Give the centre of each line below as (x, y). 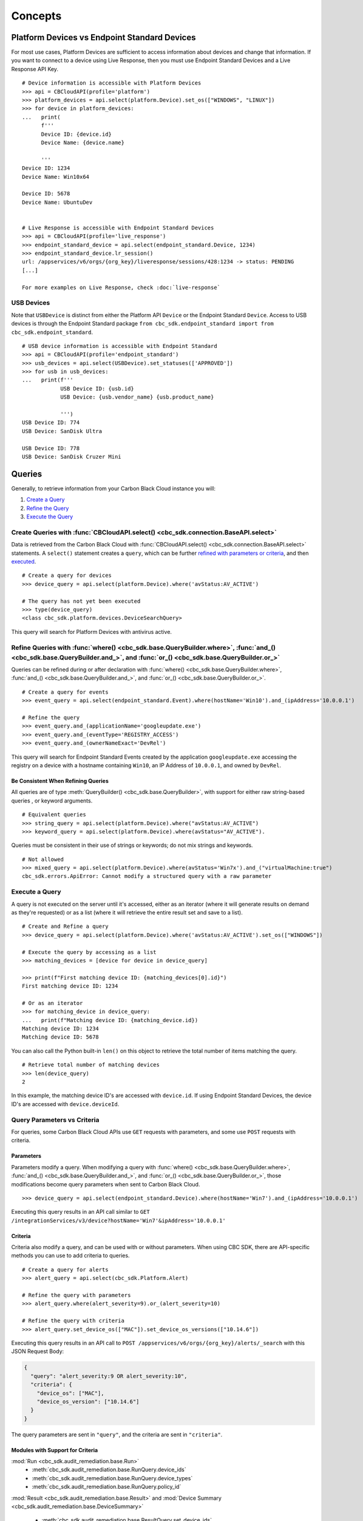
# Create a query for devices (67, 576)
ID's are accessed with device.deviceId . (65, 1104)
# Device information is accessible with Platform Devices (112, 83)
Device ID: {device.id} (76, 134)
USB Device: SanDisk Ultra (62, 431)
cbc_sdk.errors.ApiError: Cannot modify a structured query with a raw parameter (147, 876)
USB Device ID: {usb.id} (97, 388)
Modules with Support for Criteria (55, 1450)
